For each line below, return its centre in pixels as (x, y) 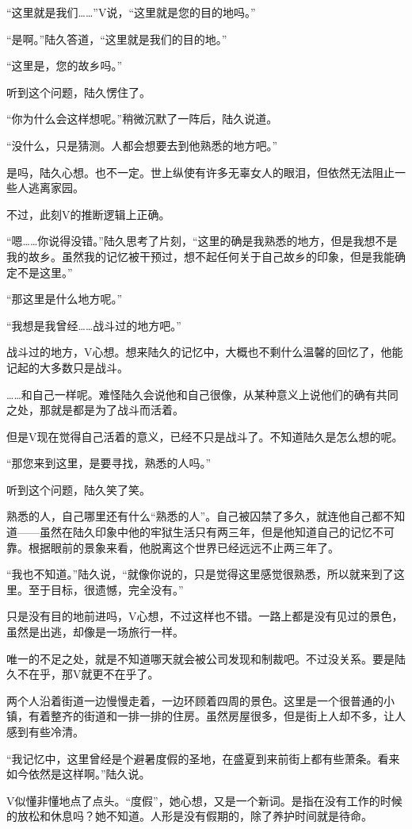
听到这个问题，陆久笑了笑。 (78, 489)
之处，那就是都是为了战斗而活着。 (95, 410)
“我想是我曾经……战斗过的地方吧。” (94, 325)
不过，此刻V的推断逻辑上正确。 (88, 214)
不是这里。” (45, 272)
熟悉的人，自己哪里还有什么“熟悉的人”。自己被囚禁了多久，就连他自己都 (195, 516)
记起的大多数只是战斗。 (67, 367)
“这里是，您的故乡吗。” (65, 65)
